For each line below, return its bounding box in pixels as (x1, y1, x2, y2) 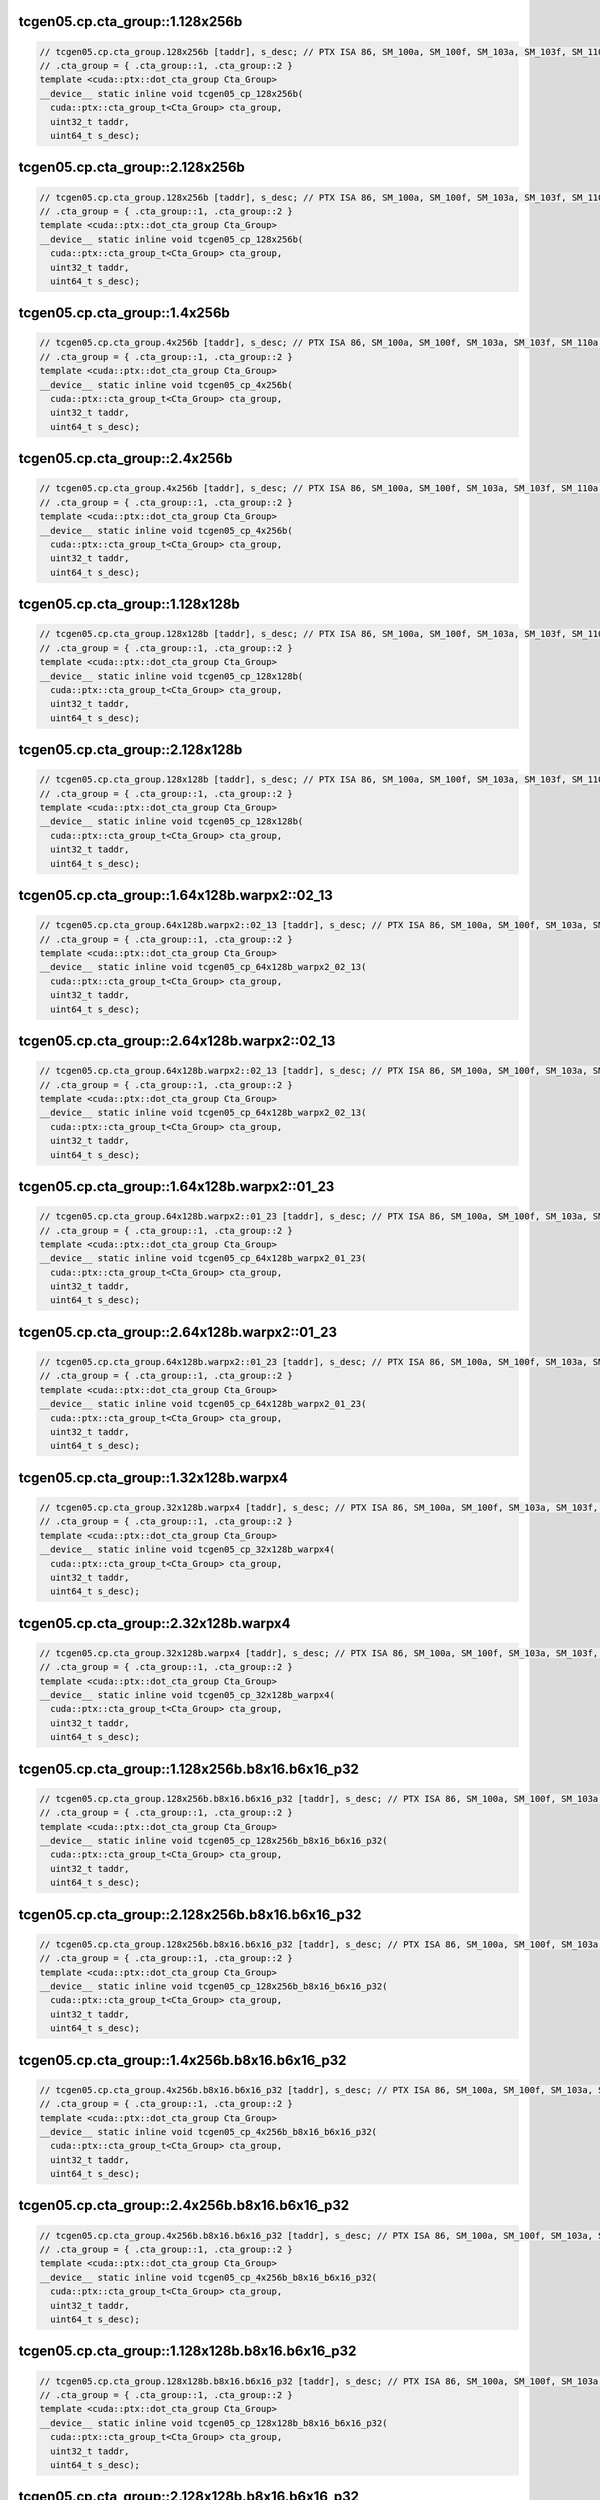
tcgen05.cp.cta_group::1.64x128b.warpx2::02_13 (18, 887, 334, 904)
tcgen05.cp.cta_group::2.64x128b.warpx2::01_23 (18, 1323, 338, 1340)
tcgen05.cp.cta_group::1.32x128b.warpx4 (18, 1469, 289, 1486)
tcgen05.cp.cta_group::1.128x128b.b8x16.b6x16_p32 (18, 2343, 357, 2360)
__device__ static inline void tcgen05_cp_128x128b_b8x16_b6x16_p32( (39, 2417, 388, 2429)
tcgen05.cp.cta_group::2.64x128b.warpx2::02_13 (18, 1032, 336, 1049)
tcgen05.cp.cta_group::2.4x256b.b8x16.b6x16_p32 (18, 2197, 350, 2214)
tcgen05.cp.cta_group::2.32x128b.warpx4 (18, 1615, 291, 1632)
